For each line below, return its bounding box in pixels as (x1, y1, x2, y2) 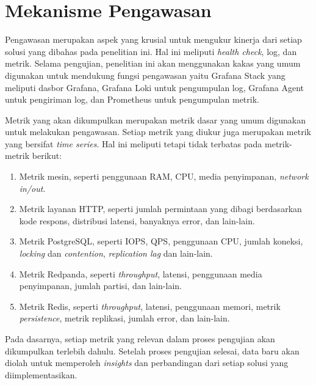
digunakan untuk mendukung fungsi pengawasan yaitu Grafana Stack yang (5, 68, 285, 81)
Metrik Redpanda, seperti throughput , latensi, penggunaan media (19, 267, 262, 280)
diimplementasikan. (5, 368, 77, 381)
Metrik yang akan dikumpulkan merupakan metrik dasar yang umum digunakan (5, 113, 306, 126)
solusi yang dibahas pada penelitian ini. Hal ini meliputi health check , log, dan (5, 45, 297, 57)
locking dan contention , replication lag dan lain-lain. (19, 247, 213, 260)
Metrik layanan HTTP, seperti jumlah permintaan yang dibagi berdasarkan (19, 202, 302, 215)
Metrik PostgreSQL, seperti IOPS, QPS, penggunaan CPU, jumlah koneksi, (19, 235, 303, 248)
